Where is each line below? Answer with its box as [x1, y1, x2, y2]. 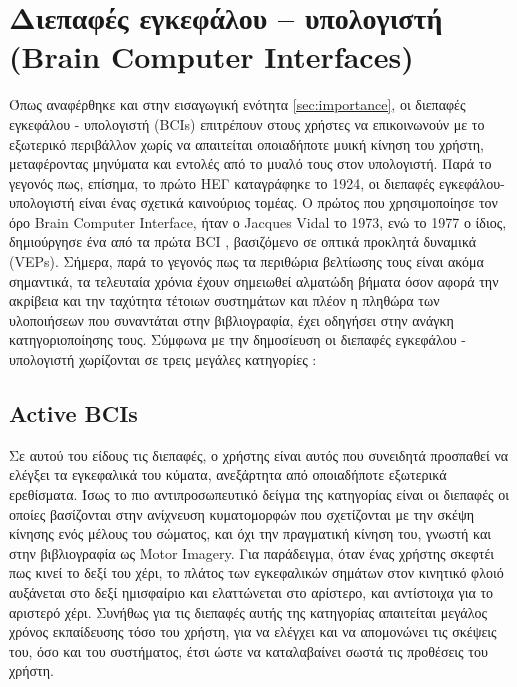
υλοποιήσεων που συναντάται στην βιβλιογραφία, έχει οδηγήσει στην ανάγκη [9, 309, 454, 330]
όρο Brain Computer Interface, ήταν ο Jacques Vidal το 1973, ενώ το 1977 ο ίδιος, [9, 211, 507, 232]
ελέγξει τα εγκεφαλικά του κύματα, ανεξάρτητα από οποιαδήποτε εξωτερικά [9, 464, 447, 485]
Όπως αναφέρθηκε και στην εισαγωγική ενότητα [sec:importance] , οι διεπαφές [9, 94, 466, 115]
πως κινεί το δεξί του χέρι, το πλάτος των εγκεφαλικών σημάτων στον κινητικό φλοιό [9, 562, 504, 583]
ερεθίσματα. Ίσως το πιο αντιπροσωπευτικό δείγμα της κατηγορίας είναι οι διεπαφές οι [9, 484, 510, 505]
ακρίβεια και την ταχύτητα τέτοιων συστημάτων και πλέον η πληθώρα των [9, 290, 440, 311]
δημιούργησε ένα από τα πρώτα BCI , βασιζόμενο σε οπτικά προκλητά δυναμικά [9, 231, 477, 252]
